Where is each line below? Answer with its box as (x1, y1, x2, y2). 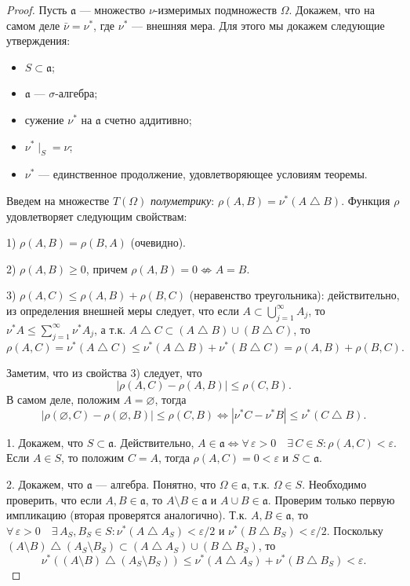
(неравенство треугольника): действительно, (189, 287, 400, 303)
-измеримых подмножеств (154, 2, 278, 17)
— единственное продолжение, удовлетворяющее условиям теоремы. (38, 166, 368, 182)
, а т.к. (94, 320, 126, 337)
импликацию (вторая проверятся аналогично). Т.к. (6, 507, 248, 523)
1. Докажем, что (6, 434, 83, 450)
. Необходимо (302, 475, 367, 492)
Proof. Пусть (6, 2, 67, 17)
